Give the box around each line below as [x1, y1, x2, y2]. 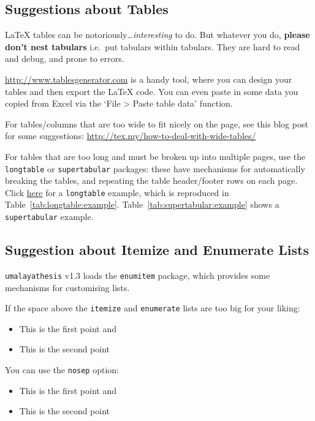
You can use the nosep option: [5, 363, 119, 376]
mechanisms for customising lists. [5, 281, 130, 294]
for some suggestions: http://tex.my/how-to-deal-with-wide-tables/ [5, 129, 256, 142]
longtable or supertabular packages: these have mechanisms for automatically [5, 162, 305, 175]
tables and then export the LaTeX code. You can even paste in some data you [5, 85, 298, 97]
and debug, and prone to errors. [5, 52, 124, 65]
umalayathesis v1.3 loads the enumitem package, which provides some [5, 268, 270, 281]
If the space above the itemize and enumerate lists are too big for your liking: [5, 302, 300, 314]
